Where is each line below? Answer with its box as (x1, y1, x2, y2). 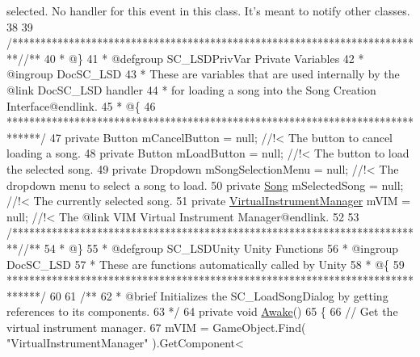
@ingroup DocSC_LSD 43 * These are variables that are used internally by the (6, 65, 400, 82)
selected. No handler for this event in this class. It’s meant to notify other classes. (6, 2, 410, 19)
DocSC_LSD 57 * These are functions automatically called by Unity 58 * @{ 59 (6, 255, 405, 272)
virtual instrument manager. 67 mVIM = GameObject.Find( (6, 318, 306, 335)
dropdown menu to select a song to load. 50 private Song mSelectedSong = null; (6, 176, 404, 193)
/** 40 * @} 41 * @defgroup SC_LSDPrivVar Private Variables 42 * (23, 49, 364, 66)
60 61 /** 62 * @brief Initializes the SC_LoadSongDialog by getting (49, 287, 388, 304)
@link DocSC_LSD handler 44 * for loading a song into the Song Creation (6, 81, 376, 98)
